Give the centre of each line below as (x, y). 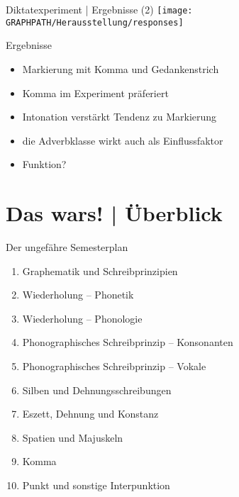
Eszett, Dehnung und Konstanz (90, 414)
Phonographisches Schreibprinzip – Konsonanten (128, 342)
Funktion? (44, 164)
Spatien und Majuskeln (73, 437)
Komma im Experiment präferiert (95, 93)
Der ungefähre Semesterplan (67, 247)
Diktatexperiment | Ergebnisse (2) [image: (99, 9)
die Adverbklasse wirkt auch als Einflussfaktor (123, 140)
